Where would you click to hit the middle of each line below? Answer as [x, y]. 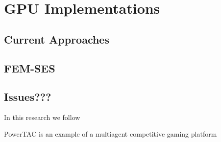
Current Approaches [57, 39]
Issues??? [28, 97]
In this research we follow [42, 117]
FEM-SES [30, 68]
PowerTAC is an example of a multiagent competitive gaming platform [110, 133]
